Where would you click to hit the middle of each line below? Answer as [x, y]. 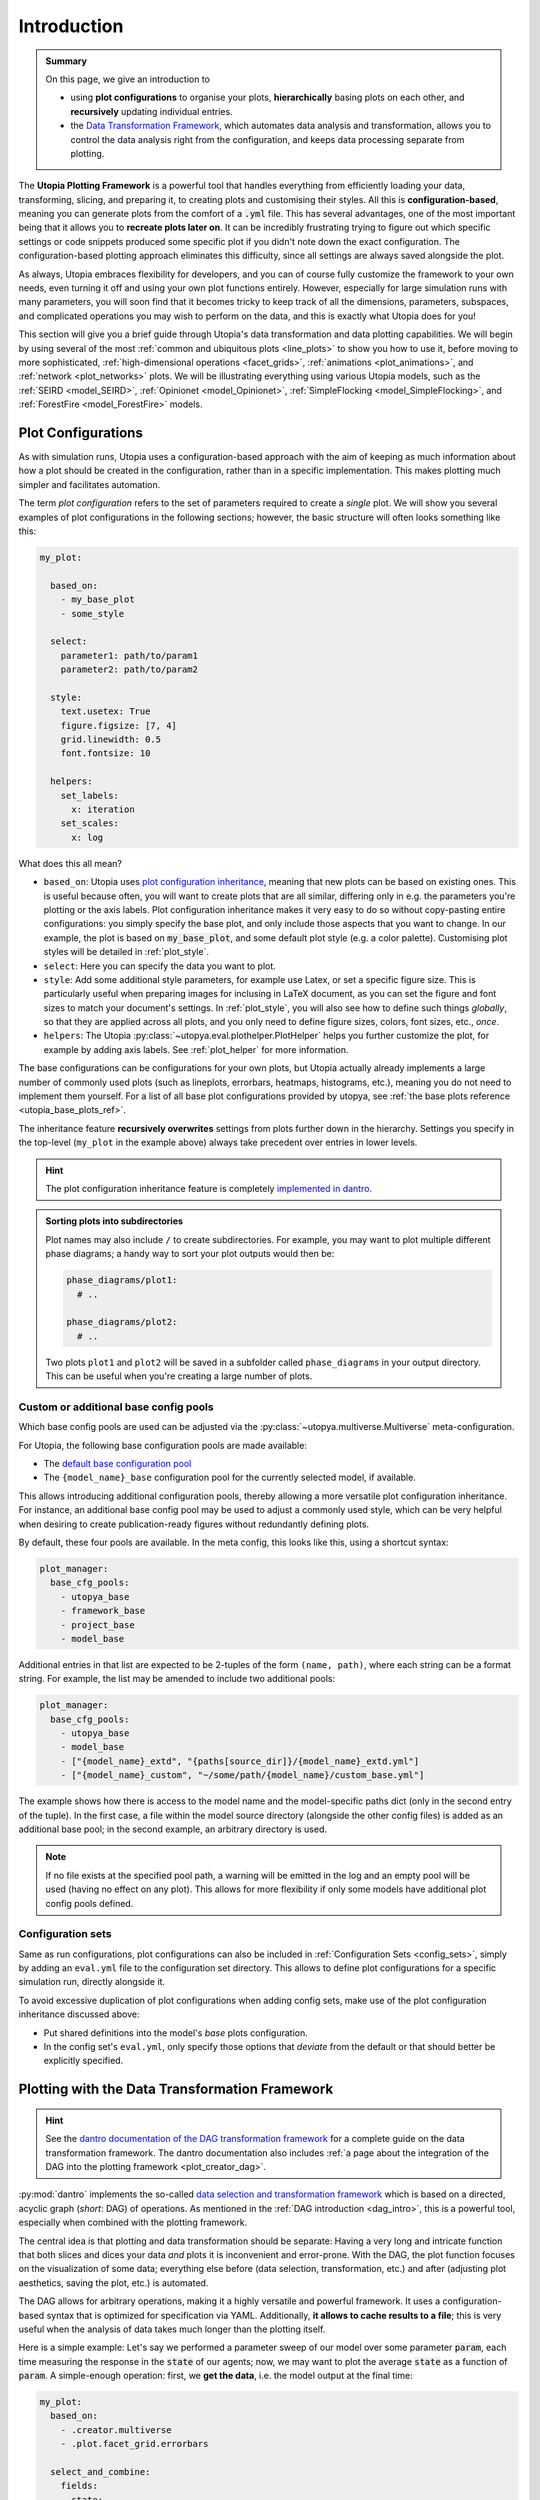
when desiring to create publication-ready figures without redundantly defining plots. [194, 1524]
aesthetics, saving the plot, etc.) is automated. [113, 2282]
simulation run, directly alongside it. [91, 1982]
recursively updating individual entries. [152, 111]
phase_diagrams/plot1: [122, 1280]
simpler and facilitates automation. [89, 484]
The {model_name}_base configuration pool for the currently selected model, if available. [230, 1477]
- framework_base [103, 1611]
